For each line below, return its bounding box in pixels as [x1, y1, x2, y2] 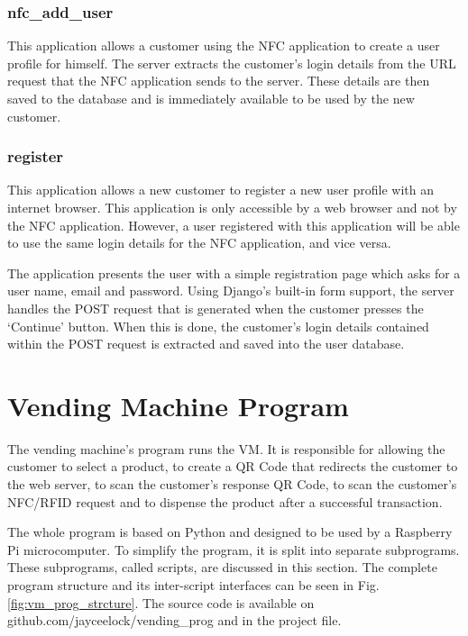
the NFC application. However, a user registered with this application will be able [7, 215, 460, 234]
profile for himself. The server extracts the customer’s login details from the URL [7, 53, 456, 72]
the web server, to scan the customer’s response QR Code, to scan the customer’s [7, 475, 457, 494]
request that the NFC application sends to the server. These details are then [7, 71, 430, 90]
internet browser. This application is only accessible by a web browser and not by [7, 198, 457, 216]
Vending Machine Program [7, 386, 349, 423]
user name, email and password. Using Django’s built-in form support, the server [7, 281, 454, 300]
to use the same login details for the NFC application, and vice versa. [7, 233, 391, 252]
